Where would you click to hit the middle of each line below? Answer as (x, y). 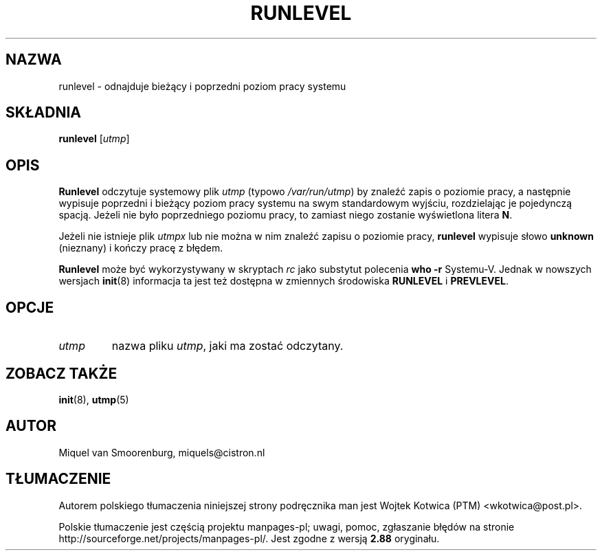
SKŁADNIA (43, 113)
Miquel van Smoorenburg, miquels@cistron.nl (162, 452)
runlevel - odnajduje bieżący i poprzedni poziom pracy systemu (202, 86)
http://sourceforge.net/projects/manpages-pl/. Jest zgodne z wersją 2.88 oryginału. (249, 538)
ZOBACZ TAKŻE (62, 373)
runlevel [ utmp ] (94, 139)
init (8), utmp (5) (94, 399)
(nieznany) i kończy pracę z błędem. (141, 248)
